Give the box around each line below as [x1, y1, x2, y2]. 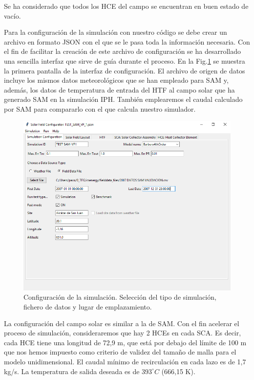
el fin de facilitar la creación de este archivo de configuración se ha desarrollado [4, 46, 241, 56]
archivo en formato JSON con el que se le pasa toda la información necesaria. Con [4, 36, 250, 47]
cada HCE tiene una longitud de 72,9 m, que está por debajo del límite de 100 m [4, 337, 247, 347]
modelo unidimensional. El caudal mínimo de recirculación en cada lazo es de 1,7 [4, 356, 246, 367]
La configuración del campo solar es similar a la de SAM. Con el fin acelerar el [4, 318, 239, 328]
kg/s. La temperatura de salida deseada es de [4, 366, 140, 376]
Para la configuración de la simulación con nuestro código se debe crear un [4, 27, 227, 37]
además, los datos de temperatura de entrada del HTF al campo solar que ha [4, 84, 235, 95]
